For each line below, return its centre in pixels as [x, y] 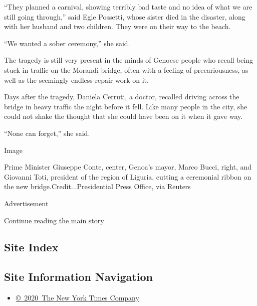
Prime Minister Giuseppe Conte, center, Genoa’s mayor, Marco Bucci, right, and [128, 167]
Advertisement [26, 203]
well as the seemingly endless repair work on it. [76, 80]
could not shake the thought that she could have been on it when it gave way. [123, 116]
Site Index [31, 247]
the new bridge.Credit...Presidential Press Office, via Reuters [97, 186]
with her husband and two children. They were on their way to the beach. [117, 26]
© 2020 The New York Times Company [77, 298]
